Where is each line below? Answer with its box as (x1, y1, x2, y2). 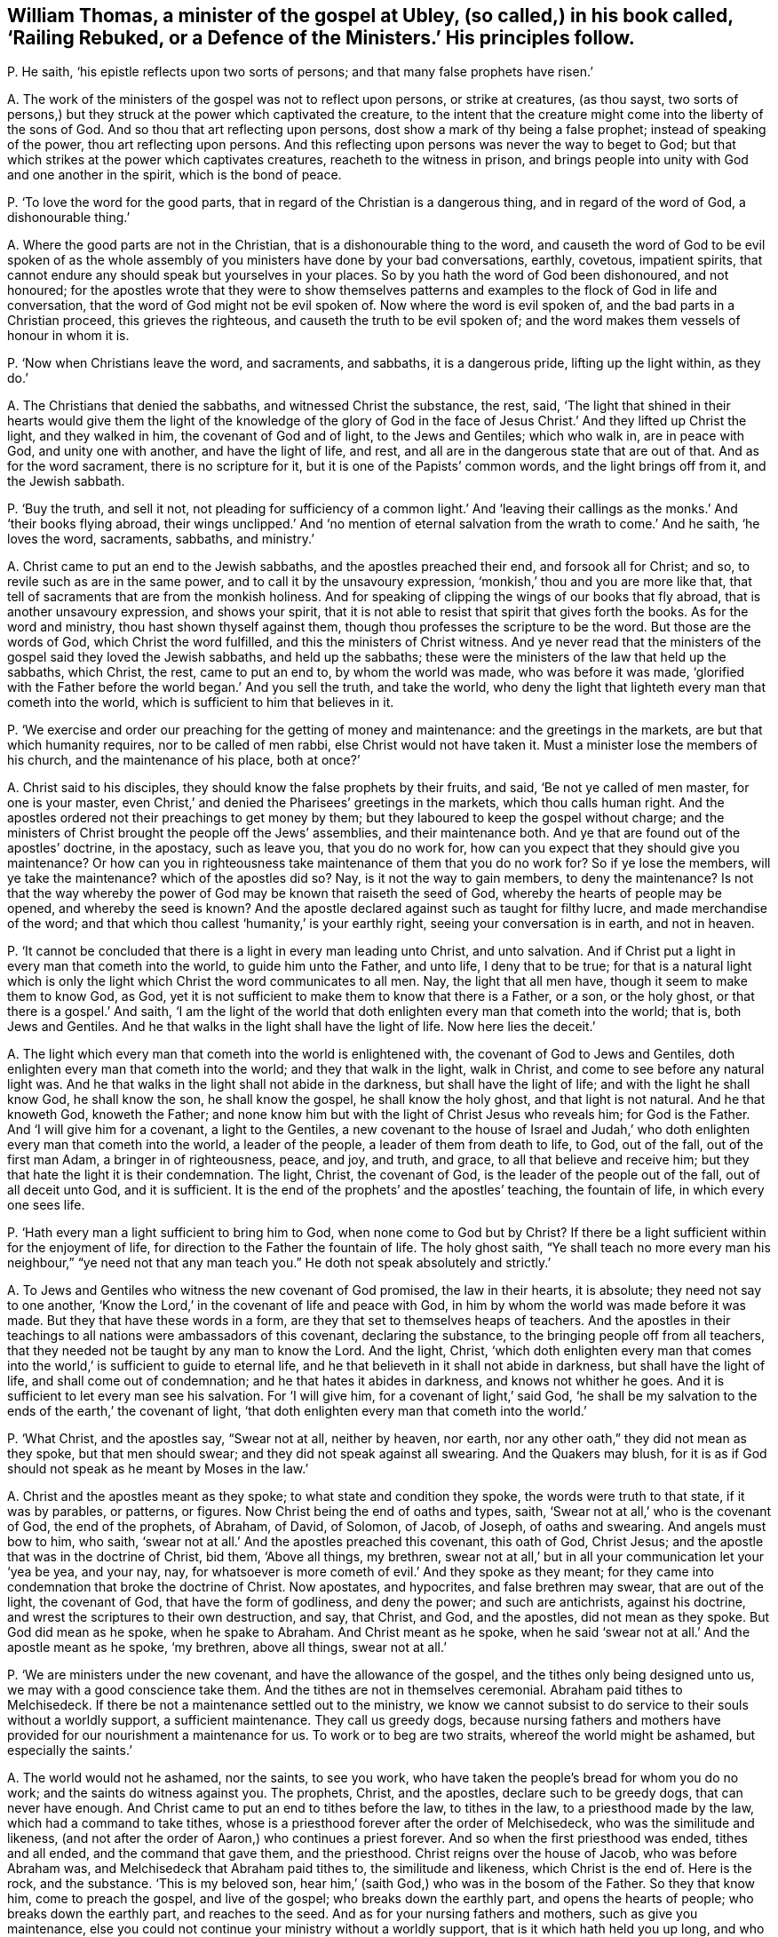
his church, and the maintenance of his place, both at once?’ (7, 752, 361, 768)
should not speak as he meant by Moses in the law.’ (7, 1461, 309, 1477)
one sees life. (7, 1197, 85, 1213)
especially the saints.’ (7, 1743, 132, 1758)
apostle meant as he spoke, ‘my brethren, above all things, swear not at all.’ (7, 1639, 447, 1655)
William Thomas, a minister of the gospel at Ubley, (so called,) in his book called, (7, 4, 734, 27)
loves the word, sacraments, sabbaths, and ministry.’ (7, 531, 314, 547)
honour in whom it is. (7, 328, 130, 344)
